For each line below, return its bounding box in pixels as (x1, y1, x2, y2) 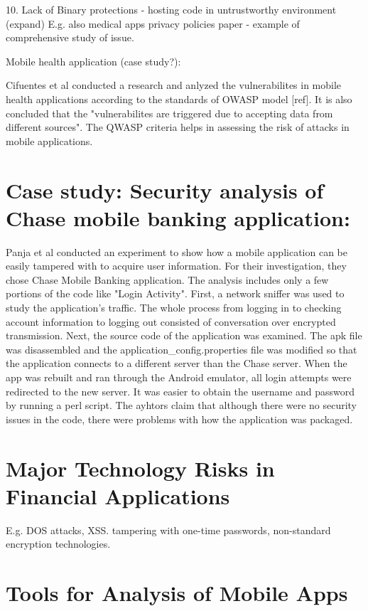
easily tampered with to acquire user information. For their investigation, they (6, 258, 347, 273)
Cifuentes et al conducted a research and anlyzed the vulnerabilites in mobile (6, 78, 342, 92)
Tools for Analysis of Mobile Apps (6, 578, 348, 607)
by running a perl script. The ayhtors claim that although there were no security (6, 398, 357, 413)
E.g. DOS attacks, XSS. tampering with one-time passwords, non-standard (6, 522, 331, 537)
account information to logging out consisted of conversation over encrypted (6, 314, 336, 329)
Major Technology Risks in (6, 453, 275, 482)
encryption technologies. (6, 536, 111, 551)
